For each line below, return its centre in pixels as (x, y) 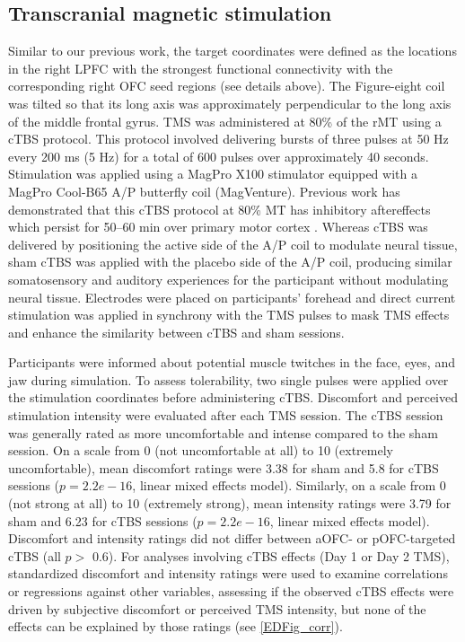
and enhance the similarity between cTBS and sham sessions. (176, 332)
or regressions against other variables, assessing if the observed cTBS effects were (231, 591)
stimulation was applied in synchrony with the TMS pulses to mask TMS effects (229, 315)
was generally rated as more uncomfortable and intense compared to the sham (223, 432)
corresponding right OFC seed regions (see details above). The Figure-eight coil (227, 86)
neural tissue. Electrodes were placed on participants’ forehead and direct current (232, 297)
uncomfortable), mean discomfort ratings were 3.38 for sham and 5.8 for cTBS (224, 467)
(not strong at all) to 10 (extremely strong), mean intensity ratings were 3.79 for (230, 503)
